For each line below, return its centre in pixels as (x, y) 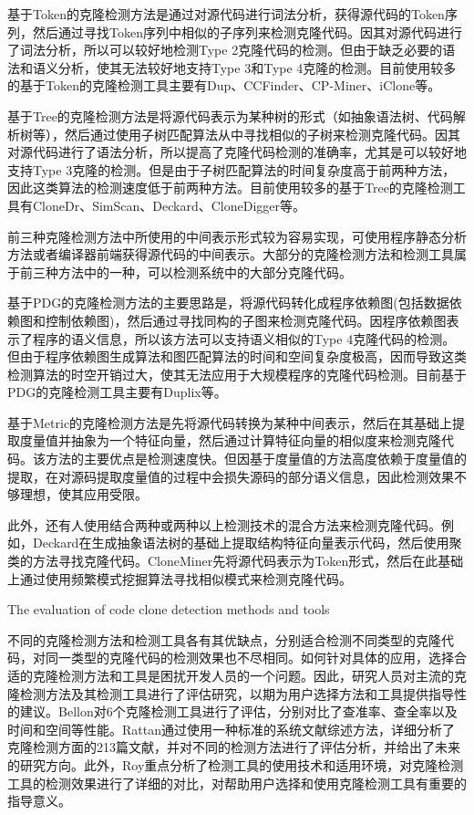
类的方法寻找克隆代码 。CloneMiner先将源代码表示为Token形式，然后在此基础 (236, 561)
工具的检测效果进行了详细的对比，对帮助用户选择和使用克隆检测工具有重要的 (237, 783)
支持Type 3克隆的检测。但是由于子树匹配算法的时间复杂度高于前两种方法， (232, 169)
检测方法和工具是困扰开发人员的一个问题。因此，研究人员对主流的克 (262, 675)
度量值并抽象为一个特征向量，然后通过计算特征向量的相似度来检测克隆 (230, 440)
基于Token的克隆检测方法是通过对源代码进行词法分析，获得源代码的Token (226, 14)
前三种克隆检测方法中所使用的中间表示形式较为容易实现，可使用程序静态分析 (237, 236)
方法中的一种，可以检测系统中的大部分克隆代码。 (205, 272)
